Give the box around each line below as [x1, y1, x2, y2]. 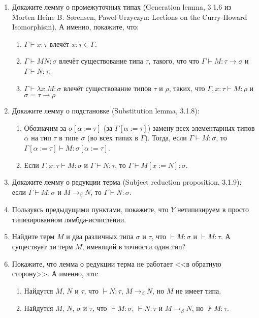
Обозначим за [24, 122, 67, 133]
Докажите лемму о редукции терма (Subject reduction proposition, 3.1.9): [12, 177, 242, 187]
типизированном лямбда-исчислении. [12, 214, 126, 224]
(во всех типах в [87, 132, 138, 143]
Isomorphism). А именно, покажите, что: [12, 21, 139, 32]
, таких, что [169, 82, 205, 93]
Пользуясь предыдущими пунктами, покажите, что [12, 204, 169, 215]
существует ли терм [12, 241, 73, 251]
